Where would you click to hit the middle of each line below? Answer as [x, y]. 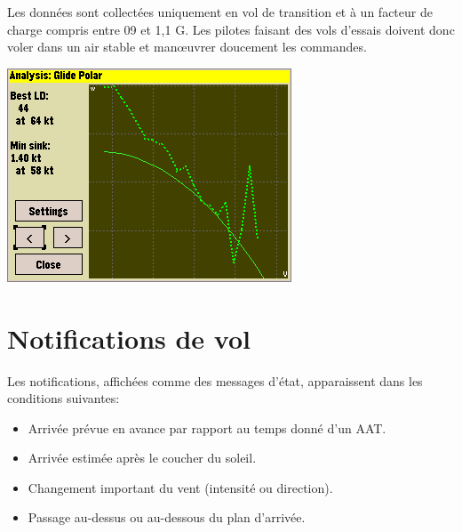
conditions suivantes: [64, 398]
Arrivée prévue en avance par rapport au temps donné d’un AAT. [207, 427]
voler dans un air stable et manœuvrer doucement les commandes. [187, 47]
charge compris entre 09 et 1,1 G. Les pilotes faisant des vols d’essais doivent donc [231, 29]
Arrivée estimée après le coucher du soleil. [142, 458]
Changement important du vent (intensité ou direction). [180, 487]
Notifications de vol [129, 338]
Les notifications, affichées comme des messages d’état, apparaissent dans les [215, 380]
